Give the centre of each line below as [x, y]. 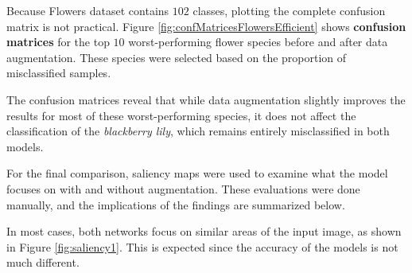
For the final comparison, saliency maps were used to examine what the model [197, 173]
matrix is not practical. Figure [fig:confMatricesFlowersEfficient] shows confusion [206, 26]
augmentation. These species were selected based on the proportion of [177, 57]
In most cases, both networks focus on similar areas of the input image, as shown [204, 231]
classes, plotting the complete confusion [289, 10]
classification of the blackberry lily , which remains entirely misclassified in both [198, 131]
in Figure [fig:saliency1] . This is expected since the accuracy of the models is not [202, 246]
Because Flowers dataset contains [88, 10]
